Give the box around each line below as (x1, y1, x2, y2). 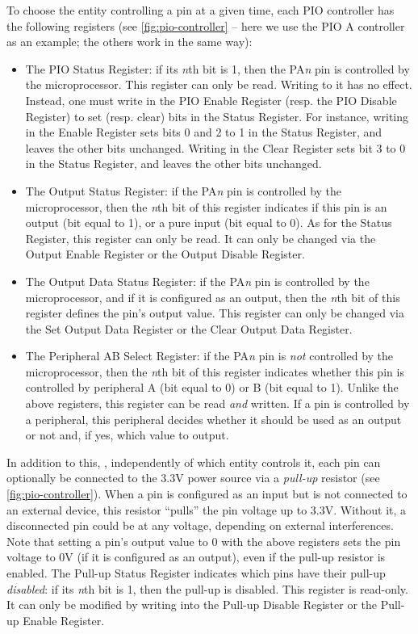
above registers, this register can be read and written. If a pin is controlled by (25, 395, 410, 412)
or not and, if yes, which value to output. (25, 426, 229, 443)
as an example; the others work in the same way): (6, 33, 253, 50)
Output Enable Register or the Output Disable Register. (25, 246, 305, 262)
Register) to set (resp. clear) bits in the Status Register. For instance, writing (25, 107, 409, 124)
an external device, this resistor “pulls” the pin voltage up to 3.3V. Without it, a (6, 501, 407, 518)
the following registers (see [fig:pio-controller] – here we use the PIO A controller (6, 17, 405, 34)
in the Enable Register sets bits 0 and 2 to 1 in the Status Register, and (25, 124, 382, 141)
